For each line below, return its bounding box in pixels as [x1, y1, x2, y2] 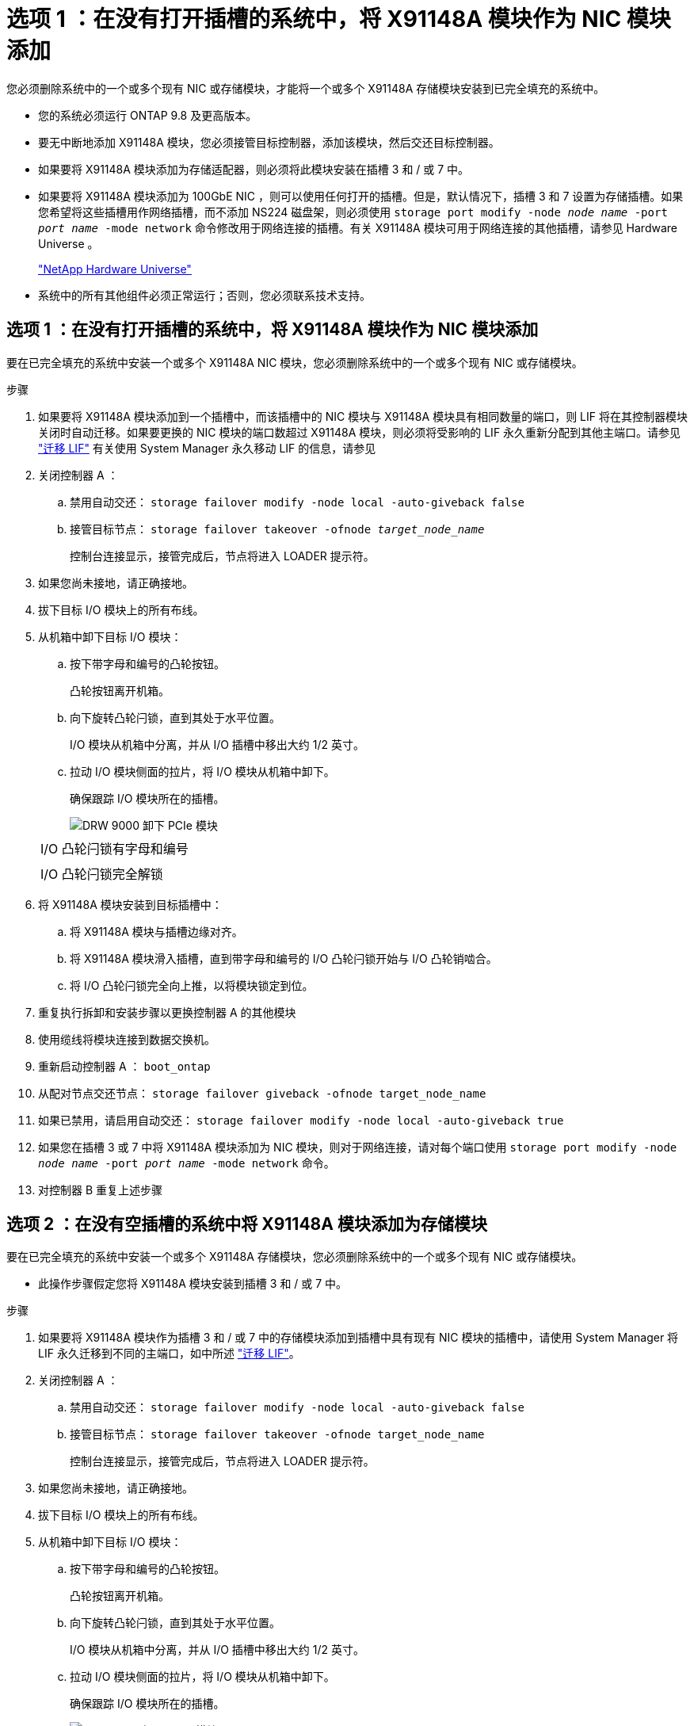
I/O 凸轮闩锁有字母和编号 [40, 840, 189, 857]
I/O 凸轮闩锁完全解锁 [40, 865, 163, 882]
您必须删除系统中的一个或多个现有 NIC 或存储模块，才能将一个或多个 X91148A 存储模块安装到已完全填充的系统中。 [6, 81, 605, 95]
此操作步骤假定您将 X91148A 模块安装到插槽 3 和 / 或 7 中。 [38, 1277, 348, 1291]
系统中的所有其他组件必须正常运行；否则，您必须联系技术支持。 [38, 288, 371, 302]
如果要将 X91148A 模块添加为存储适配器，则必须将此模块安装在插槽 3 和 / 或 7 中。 [38, 162, 470, 176]
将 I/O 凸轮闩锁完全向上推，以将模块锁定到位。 [70, 978, 314, 992]
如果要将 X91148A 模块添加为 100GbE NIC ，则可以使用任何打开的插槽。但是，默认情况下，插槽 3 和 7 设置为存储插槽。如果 [38, 189, 684, 203]
